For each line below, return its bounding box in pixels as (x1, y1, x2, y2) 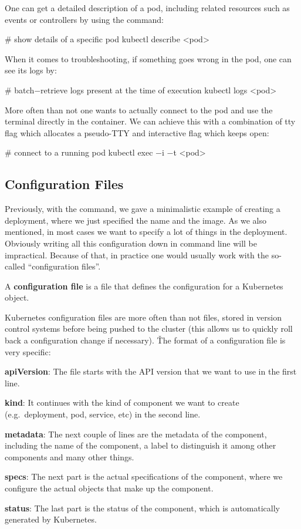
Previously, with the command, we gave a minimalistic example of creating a (5, 203, 280, 215)
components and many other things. (5, 450, 134, 463)
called (5, 260, 25, 272)
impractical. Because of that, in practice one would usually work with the (5, 248, 269, 261)
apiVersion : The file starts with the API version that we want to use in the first (5, 365, 297, 378)
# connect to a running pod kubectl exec (5, 146, 153, 159)
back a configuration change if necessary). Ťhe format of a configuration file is (5, 334, 286, 346)
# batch (5, 83, 35, 96)
